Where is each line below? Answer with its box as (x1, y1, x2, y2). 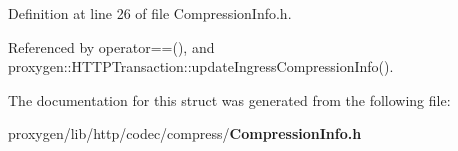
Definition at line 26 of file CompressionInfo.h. (8, 3, 292, 23)
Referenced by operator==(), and (8, 36, 215, 57)
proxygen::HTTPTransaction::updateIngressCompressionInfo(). (8, 56, 394, 77)
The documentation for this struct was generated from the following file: (8, 89, 451, 110)
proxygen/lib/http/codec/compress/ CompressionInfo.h (8, 123, 362, 144)
